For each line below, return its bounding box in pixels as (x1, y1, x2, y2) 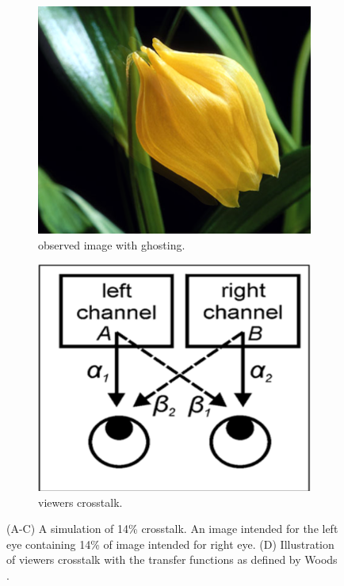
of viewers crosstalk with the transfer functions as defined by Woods (6, 551, 338, 568)
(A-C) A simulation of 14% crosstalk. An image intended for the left (6, 520, 338, 537)
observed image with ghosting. (38, 236, 185, 253)
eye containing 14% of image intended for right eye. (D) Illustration (6, 535, 334, 552)
